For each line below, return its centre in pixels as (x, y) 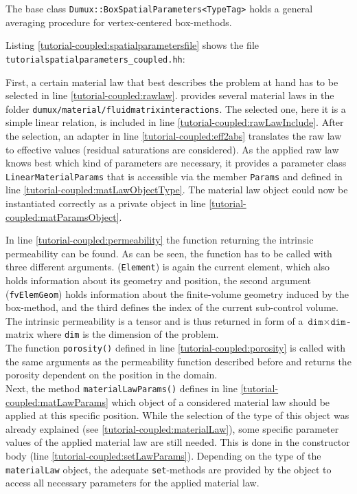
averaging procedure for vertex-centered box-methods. (119, 22)
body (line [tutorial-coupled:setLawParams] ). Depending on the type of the (163, 455)
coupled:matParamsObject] (62, 216)
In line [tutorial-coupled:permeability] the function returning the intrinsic (160, 240)
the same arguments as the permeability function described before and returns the (178, 361)
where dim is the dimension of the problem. (128, 334)
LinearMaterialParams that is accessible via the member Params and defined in (174, 176)
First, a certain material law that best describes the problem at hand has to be (172, 82)
